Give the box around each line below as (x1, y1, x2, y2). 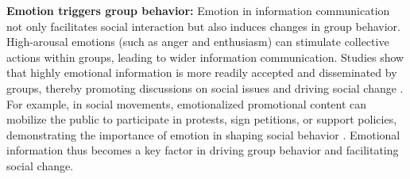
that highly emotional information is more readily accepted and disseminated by (6, 64, 397, 81)
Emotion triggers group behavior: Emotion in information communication (6, 2, 390, 18)
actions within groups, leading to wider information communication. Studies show (6, 48, 404, 65)
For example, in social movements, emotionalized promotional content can (6, 95, 367, 112)
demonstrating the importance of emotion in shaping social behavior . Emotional (6, 126, 400, 143)
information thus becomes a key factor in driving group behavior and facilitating (6, 142, 399, 158)
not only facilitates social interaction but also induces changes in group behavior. (6, 17, 400, 34)
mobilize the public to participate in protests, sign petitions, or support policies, (6, 111, 397, 128)
